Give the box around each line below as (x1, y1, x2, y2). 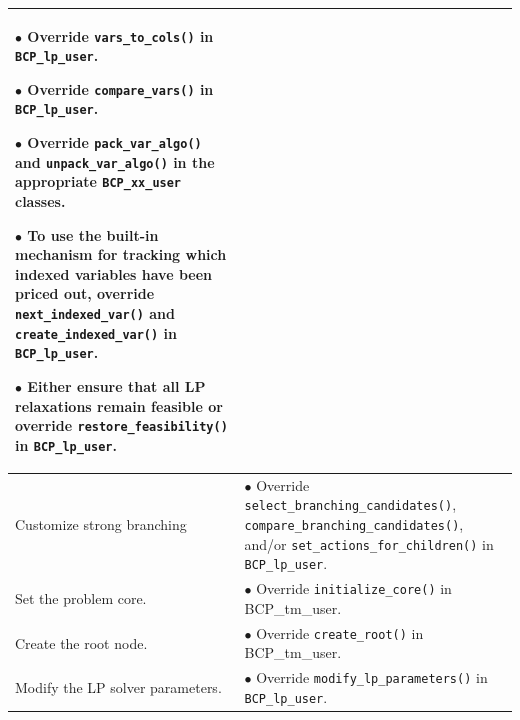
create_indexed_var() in (15, 322, 177, 343)
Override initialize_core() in (256, 578, 452, 599)
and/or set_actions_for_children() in (244, 533, 494, 554)
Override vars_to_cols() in (27, 25, 214, 46)
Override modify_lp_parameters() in (256, 667, 488, 688)
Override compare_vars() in (27, 78, 214, 99)
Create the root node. (15, 632, 148, 653)
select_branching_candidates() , (244, 494, 457, 515)
